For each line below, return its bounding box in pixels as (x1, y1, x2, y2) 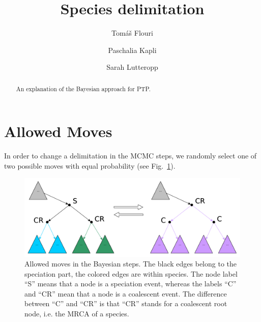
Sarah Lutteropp (106, 62, 158, 72)
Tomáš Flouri (111, 28, 153, 38)
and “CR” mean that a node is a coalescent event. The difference (24, 288, 227, 299)
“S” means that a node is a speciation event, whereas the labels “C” (24, 278, 237, 289)
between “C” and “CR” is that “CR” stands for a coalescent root (24, 298, 227, 309)
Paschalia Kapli (108, 44, 157, 55)
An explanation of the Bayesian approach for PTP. (16, 84, 151, 93)
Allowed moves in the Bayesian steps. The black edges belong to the (24, 258, 237, 269)
